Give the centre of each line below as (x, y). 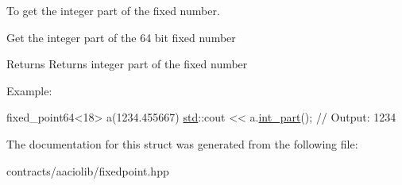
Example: (29, 90)
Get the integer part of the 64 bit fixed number (121, 37)
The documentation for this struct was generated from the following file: (182, 143)
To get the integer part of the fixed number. (113, 10)
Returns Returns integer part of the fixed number (127, 64)
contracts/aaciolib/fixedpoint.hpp (88, 170)
